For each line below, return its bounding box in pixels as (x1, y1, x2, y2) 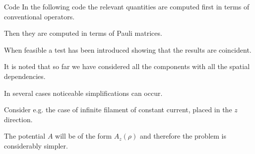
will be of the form (55, 131, 112, 141)
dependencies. (4, 71, 46, 81)
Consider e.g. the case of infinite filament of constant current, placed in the (4, 104, 232, 115)
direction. (4, 114, 33, 124)
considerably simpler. (4, 140, 68, 151)
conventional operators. (4, 11, 75, 21)
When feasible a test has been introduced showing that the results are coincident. (4, 44, 252, 55)
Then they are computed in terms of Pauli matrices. (4, 28, 162, 38)
